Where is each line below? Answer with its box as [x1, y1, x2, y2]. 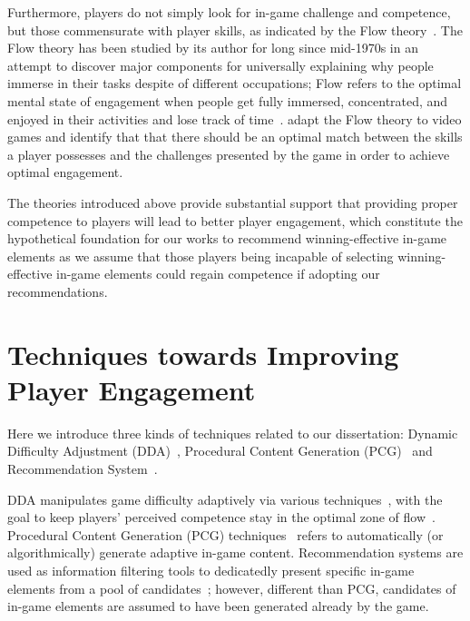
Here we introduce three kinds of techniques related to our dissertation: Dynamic [7, 423, 458, 442]
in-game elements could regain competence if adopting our [56, 264, 380, 283]
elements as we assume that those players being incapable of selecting [7, 246, 394, 265]
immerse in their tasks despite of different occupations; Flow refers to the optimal [7, 74, 462, 93]
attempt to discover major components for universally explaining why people [7, 55, 434, 74]
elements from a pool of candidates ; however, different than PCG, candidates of [7, 578, 456, 597]
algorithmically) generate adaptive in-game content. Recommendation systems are [7, 543, 464, 562]
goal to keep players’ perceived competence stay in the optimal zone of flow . [7, 508, 436, 527]
